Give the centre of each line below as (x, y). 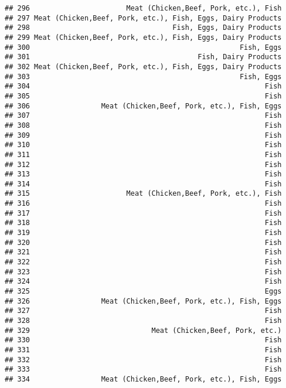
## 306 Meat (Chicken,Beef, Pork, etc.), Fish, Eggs (143, 106)
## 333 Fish (143, 370)
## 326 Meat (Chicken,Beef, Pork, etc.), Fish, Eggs (143, 301)
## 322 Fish (143, 262)
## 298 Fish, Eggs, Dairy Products (143, 28)
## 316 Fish (143, 204)
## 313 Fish (143, 174)
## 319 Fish (143, 233)
